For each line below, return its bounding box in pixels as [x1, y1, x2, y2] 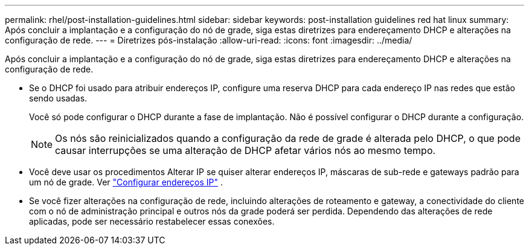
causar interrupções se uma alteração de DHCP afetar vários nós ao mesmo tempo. [55, 144, 436, 156]
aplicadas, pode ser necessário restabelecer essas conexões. [29, 216, 275, 226]
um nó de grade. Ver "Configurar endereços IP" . [29, 177, 223, 187]
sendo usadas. [29, 93, 88, 103]
